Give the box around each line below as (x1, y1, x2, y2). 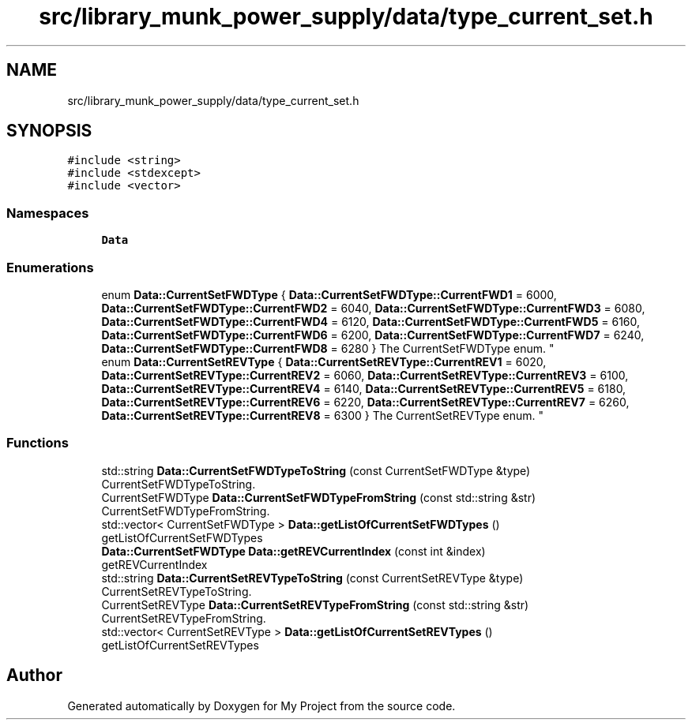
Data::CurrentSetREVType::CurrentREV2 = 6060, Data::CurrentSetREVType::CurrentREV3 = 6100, (101, 368, 629, 382)
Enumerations (6, 259, 94, 275)
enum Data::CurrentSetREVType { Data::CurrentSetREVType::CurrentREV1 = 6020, (101, 354, 547, 369)
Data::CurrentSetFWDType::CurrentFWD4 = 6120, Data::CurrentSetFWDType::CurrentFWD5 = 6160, (101, 314, 641, 328)
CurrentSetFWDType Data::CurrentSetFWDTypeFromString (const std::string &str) (101, 490, 536, 504)
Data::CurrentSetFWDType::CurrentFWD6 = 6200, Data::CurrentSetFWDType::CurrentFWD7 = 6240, (101, 327, 645, 342)
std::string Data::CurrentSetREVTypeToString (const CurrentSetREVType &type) (101, 571, 524, 585)
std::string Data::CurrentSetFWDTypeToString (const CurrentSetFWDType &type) (101, 463, 531, 477)
